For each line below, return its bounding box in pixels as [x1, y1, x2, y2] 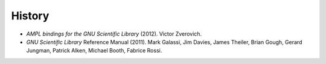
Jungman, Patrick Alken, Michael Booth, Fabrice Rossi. [26, 47, 162, 54]
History [11, 9, 50, 22]
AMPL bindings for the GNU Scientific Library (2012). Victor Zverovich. [26, 30, 202, 37]
